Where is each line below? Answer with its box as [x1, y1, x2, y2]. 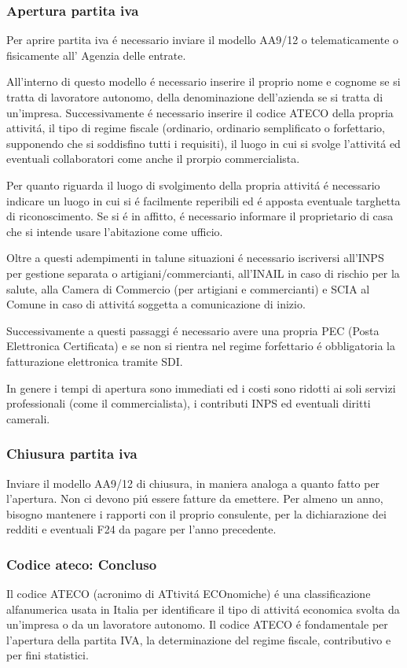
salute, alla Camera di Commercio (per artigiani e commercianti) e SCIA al [6, 280, 370, 297]
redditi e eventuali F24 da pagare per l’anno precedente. [6, 521, 277, 537]
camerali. [6, 410, 50, 426]
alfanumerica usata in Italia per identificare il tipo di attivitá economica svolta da [6, 600, 400, 617]
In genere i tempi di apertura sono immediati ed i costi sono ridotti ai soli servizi [6, 379, 396, 396]
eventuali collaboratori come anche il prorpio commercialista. [6, 150, 300, 167]
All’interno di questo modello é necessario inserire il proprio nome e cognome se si [6, 73, 401, 90]
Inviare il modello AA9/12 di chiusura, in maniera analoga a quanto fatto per [6, 474, 380, 491]
